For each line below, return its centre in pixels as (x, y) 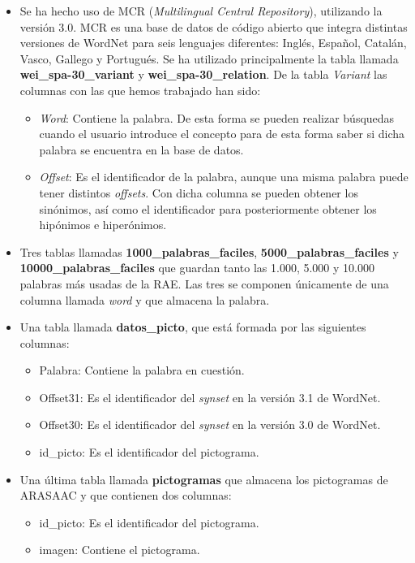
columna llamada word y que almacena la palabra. (145, 299)
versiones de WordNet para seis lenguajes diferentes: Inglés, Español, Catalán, (213, 43)
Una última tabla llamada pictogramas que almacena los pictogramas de (204, 479)
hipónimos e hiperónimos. (103, 225)
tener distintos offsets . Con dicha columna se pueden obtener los (199, 192)
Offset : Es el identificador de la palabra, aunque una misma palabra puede (224, 177)
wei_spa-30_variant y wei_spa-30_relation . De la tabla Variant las (203, 74)
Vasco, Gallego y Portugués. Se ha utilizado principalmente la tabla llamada (209, 58)
